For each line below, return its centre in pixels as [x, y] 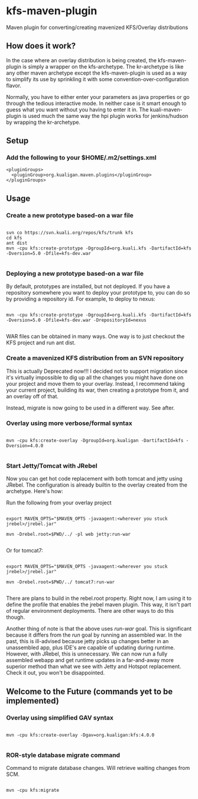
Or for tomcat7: [25, 551]
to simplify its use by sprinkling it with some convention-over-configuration [98, 79]
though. [16, 617]
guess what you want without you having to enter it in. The [77, 109]
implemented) [33, 701]
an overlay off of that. [33, 396]
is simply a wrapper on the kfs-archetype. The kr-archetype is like [103, 66]
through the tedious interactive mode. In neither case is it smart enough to [96, 103]
